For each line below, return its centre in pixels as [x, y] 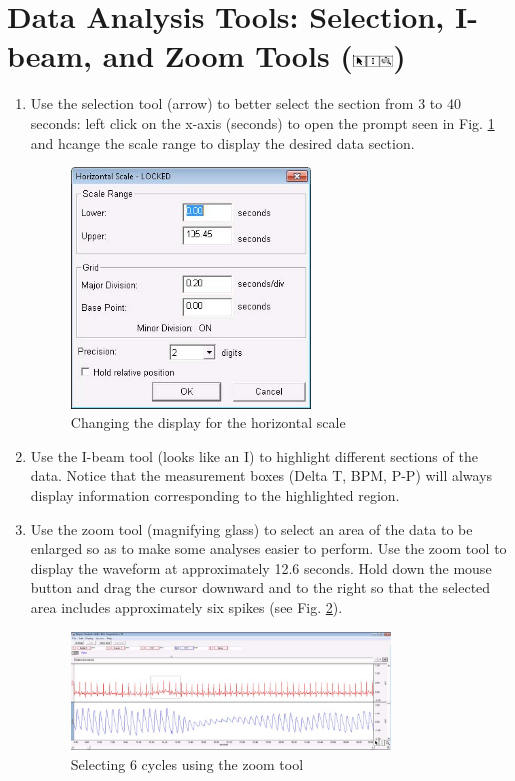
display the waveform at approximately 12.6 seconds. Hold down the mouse [261, 567]
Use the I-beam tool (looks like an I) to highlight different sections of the [254, 455]
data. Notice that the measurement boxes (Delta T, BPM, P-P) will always [261, 475]
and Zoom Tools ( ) [254, 55]
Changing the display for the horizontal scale [208, 422]
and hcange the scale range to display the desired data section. [222, 142]
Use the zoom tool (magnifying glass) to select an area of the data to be [251, 528]
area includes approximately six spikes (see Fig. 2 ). [186, 606]
